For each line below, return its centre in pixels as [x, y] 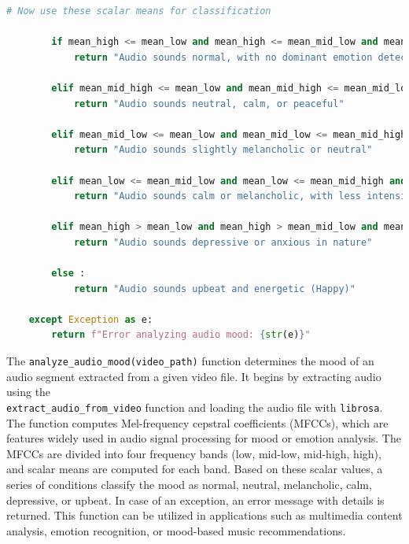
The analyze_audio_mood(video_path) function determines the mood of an [190, 361]
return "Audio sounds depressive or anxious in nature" [223, 242]
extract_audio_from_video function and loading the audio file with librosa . [195, 407]
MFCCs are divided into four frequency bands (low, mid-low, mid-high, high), [194, 453]
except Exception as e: [91, 319]
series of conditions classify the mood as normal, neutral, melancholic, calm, [189, 484]
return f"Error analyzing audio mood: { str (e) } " [181, 335]
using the [29, 392]
